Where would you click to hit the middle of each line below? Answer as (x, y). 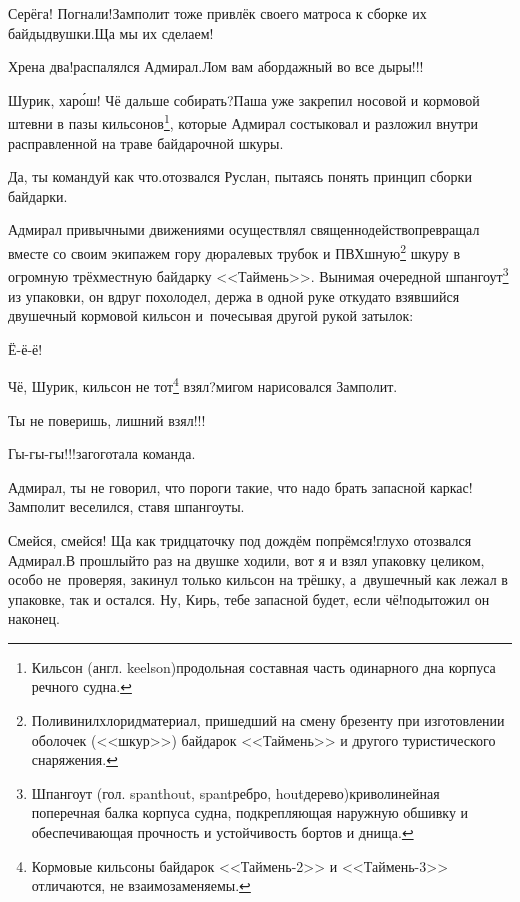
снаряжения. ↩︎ (74, 759)
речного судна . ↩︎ (81, 686)
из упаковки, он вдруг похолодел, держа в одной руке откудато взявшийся (234, 295)
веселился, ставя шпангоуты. (157, 506)
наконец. (34, 618)
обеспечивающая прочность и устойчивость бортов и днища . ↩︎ (222, 832)
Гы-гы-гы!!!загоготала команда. (102, 453)
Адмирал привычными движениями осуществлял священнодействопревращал (244, 229)
